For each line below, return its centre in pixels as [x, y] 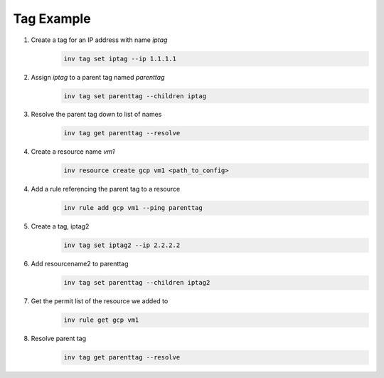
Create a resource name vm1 [73, 152]
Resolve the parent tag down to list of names [96, 115]
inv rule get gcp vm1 [101, 320]
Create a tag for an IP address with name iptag [99, 40]
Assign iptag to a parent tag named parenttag [98, 77]
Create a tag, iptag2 [60, 226]
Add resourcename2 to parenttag [80, 264]
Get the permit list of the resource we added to [100, 301]
